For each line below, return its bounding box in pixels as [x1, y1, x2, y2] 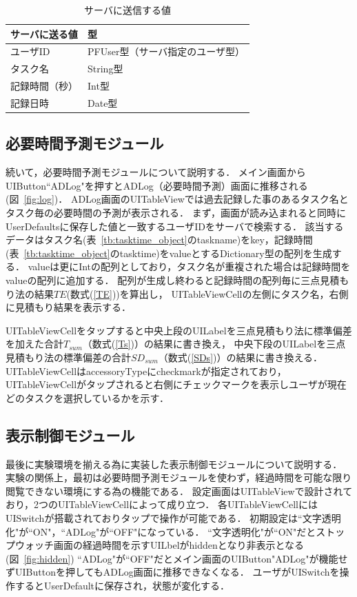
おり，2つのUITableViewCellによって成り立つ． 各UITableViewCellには [6, 497, 318, 512]
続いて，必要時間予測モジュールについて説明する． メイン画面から [6, 165, 306, 179]
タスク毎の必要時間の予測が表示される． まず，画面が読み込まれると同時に [6, 205, 346, 220]
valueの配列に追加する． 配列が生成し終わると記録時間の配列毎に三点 [6, 273, 320, 287]
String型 [88, 61, 123, 76]
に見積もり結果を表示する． [6, 300, 131, 314]
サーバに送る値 [10, 26, 78, 41]
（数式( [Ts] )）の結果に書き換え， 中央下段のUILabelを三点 [82, 336, 346, 351]
